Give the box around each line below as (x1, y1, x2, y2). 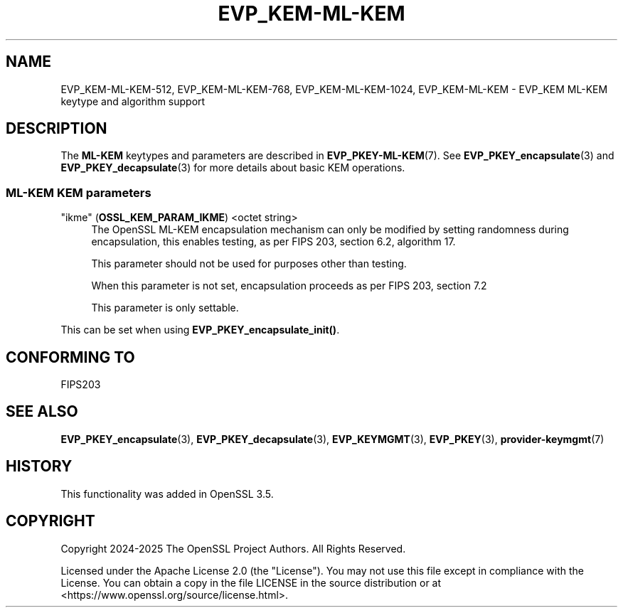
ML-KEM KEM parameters (6, 185, 151, 200)
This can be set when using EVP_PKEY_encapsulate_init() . (60, 324, 340, 336)
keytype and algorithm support (60, 95, 206, 107)
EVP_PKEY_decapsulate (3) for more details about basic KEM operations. (60, 161, 405, 174)
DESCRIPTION (6, 119, 107, 138)
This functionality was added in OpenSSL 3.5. (60, 487, 274, 500)
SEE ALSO (6, 403, 78, 421)
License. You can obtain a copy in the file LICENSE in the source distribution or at (60, 576, 442, 589)
